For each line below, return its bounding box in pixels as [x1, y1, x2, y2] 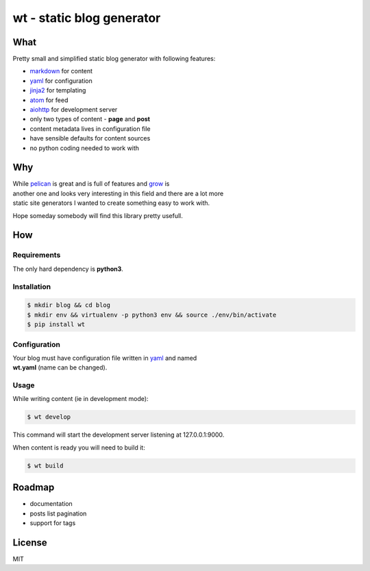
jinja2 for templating [29, 86, 86, 95]
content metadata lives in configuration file [29, 124, 151, 133]
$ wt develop [27, 413, 71, 421]
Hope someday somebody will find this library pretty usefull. [12, 211, 183, 219]
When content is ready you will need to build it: [12, 443, 145, 452]
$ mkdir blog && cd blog [27, 302, 111, 309]
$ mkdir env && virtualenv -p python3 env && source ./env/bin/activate [27, 311, 277, 319]
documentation [29, 500, 73, 508]
